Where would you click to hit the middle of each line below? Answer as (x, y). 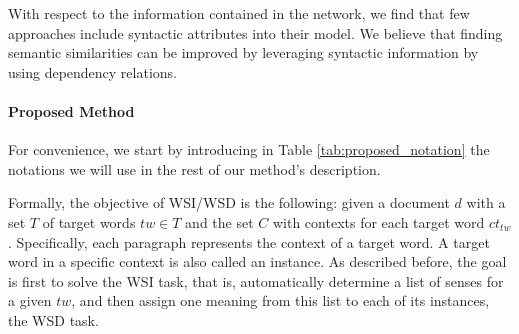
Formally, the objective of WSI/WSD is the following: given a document (229, 202)
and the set (219, 221)
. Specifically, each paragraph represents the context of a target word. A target (249, 241)
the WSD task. (53, 319)
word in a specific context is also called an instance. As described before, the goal (257, 261)
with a (486, 202)
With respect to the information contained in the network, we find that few (239, 13)
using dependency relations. (92, 71)
